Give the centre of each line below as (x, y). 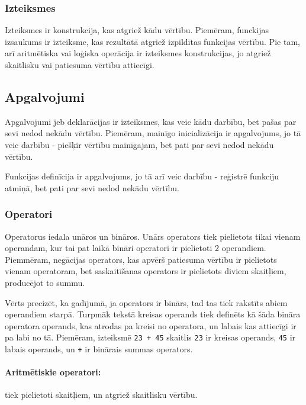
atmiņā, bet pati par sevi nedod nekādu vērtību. (92, 187)
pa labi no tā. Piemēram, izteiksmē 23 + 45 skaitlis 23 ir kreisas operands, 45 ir (150, 337)
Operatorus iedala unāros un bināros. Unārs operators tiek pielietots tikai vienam (153, 236)
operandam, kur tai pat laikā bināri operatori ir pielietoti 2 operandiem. (136, 248)
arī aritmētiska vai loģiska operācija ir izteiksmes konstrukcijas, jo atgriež (138, 53)
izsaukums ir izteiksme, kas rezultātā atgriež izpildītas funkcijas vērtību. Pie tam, (152, 41)
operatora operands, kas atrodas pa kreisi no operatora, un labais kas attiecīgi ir (151, 325)
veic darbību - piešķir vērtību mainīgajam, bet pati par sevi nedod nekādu (139, 144)
